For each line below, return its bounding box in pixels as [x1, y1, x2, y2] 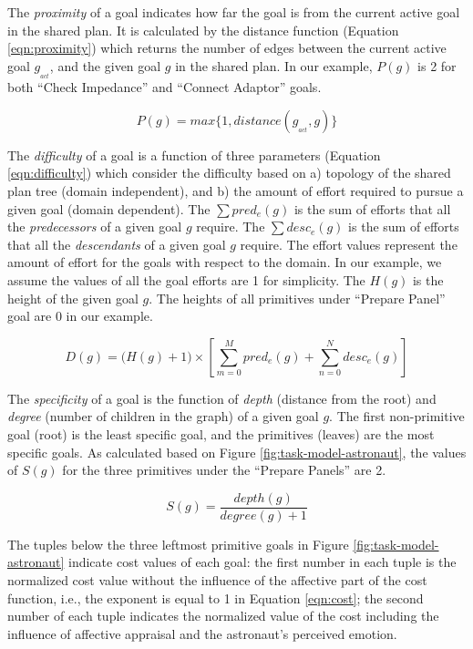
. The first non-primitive [329, 407, 465, 426]
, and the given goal [49, 56, 161, 75]
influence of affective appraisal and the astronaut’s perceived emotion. [7, 623, 397, 643]
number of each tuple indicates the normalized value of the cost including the [7, 606, 439, 625]
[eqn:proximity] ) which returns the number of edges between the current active [7, 38, 447, 57]
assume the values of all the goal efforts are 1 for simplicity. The [7, 270, 365, 289]
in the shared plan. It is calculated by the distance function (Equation [7, 20, 399, 39]
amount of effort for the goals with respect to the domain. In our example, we [7, 252, 442, 272]
